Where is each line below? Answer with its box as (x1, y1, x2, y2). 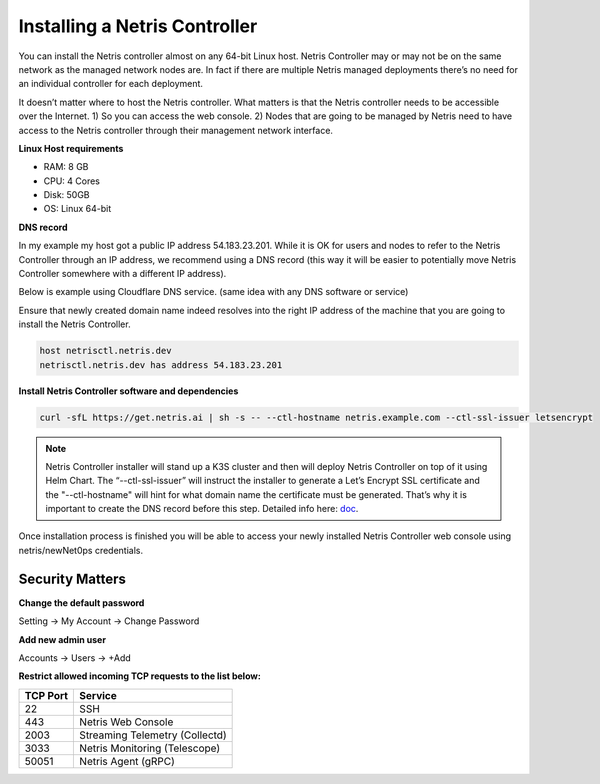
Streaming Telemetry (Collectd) (79, 728, 227, 742)
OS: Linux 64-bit (43, 203, 112, 215)
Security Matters (18, 570, 127, 587)
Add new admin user (18, 633, 107, 645)
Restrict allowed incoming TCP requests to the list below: (18, 670, 262, 682)
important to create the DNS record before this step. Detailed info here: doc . (45, 503, 359, 515)
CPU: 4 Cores (43, 175, 100, 187)
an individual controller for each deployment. (18, 78, 204, 90)
